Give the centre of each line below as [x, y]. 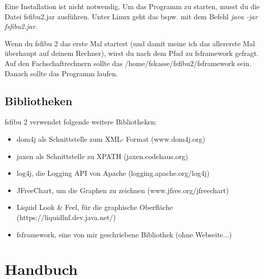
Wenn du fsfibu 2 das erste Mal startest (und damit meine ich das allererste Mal [130, 43]
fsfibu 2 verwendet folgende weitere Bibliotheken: [81, 122]
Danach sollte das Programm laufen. [61, 73]
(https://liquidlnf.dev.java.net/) [66, 217]
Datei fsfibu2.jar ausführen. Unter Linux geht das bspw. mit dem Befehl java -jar [131, 16]
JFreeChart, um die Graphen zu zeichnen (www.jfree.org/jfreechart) [123, 190]
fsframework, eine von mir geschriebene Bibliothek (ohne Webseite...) [124, 234]
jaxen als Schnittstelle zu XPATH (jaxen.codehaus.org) [102, 156]
